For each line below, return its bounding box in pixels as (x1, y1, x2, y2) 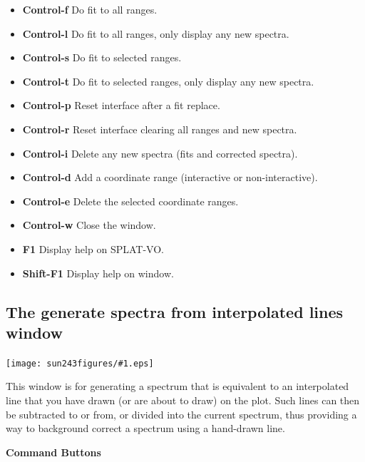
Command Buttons (6, 444, 101, 459)
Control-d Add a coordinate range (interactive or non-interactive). (22, 170, 318, 185)
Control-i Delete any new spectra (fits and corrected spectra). (22, 145, 298, 160)
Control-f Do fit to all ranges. (22, 2, 158, 16)
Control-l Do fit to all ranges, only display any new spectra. (22, 26, 289, 41)
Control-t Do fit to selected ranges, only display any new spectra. (22, 73, 314, 88)
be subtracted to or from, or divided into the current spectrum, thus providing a (6, 406, 357, 421)
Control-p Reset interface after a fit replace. (22, 98, 220, 113)
